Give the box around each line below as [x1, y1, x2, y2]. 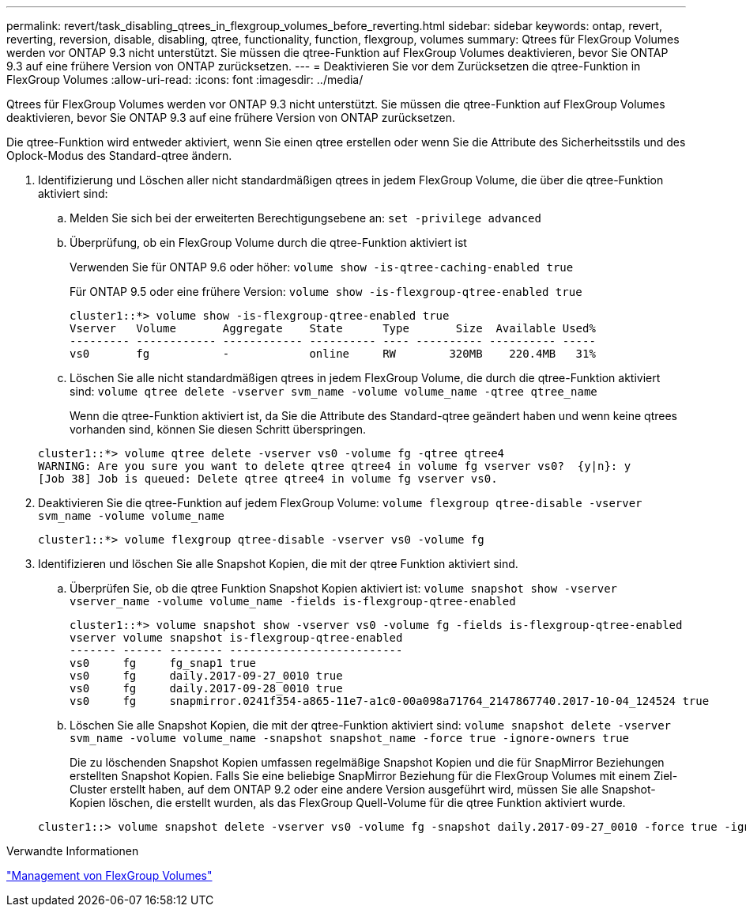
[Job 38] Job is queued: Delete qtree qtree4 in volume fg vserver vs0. [38, 472, 498, 485]
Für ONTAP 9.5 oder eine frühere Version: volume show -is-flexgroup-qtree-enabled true [70, 285, 582, 298]
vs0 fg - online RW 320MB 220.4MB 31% [70, 347, 596, 360]
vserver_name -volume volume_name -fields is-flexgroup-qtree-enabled [70, 595, 516, 608]
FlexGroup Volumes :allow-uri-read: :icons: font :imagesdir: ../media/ [6, 73, 364, 86]
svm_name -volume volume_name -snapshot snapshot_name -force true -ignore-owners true [70, 732, 630, 744]
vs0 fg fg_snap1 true [70, 657, 257, 669]
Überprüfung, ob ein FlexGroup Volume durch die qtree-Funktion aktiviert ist [70, 236, 467, 249]
